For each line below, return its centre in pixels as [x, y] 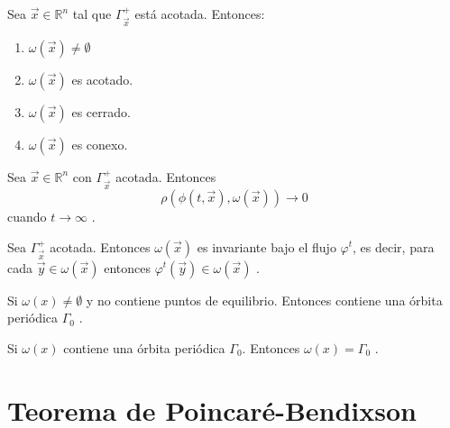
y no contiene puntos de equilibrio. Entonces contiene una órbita [264, 300]
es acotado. [102, 79]
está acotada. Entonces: [200, 14]
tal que [92, 14]
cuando [27, 216]
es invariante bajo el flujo [266, 246]
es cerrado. [101, 111]
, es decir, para [394, 246]
